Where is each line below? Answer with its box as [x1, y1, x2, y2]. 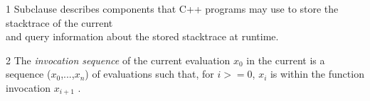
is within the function [270, 66, 364, 81]
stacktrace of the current [6, 15, 113, 30]
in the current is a [246, 52, 325, 67]
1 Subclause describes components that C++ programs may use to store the [6, 1, 339, 16]
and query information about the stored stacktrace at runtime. [6, 29, 279, 44]
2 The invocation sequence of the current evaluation [6, 52, 231, 67]
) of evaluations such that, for [85, 66, 214, 81]
